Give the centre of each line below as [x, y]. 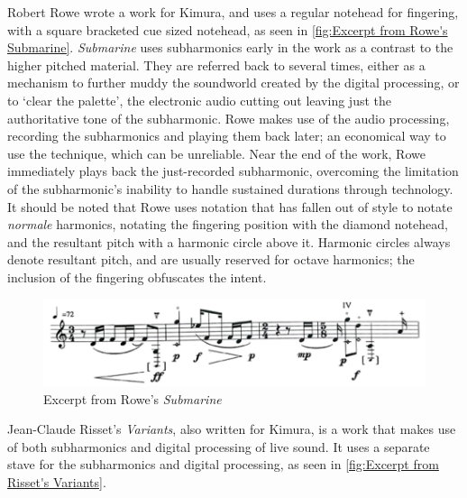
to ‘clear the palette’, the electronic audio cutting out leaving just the [199, 100]
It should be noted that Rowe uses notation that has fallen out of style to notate [230, 206]
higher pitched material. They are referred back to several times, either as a [216, 65]
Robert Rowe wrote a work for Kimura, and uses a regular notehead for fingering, [233, 12]
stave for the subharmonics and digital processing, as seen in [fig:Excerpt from [223, 464]
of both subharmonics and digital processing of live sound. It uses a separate [219, 446]
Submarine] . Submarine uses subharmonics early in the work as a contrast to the [230, 47]
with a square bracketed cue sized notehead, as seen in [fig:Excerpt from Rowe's [228, 29]
